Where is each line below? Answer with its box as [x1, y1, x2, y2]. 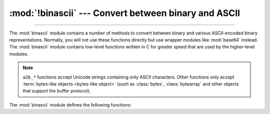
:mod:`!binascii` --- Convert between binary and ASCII [9, 7, 240, 18]
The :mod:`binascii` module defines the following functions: [9, 101, 132, 107]
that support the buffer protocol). [22, 88, 91, 94]
